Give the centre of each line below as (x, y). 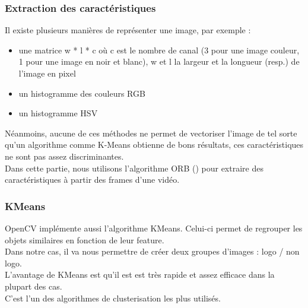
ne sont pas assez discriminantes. (64, 156)
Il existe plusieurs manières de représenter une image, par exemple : (128, 30)
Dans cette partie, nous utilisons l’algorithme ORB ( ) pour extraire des (134, 168)
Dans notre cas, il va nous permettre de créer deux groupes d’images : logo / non (152, 251)
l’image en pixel (47, 73)
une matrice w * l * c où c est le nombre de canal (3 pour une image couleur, (159, 50)
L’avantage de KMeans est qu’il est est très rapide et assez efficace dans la (140, 274)
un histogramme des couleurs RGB (82, 93)
